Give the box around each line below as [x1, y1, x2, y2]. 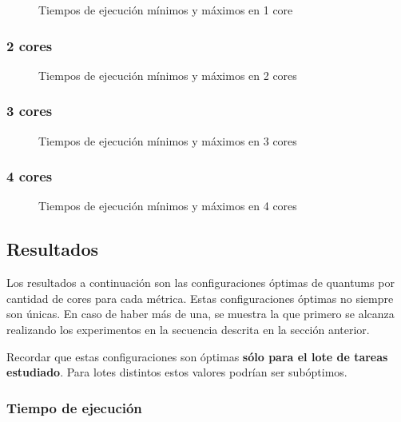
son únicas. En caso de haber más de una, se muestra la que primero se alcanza [6, 305, 395, 322]
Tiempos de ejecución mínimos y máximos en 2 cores [38, 66, 297, 83]
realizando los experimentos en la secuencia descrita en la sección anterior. [6, 321, 370, 338]
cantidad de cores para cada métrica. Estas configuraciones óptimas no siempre [6, 289, 394, 306]
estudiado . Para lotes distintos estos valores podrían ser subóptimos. [6, 364, 347, 380]
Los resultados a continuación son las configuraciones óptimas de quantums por [6, 274, 395, 291]
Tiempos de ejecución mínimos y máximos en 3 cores [38, 132, 297, 149]
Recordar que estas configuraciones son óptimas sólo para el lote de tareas [6, 348, 388, 364]
